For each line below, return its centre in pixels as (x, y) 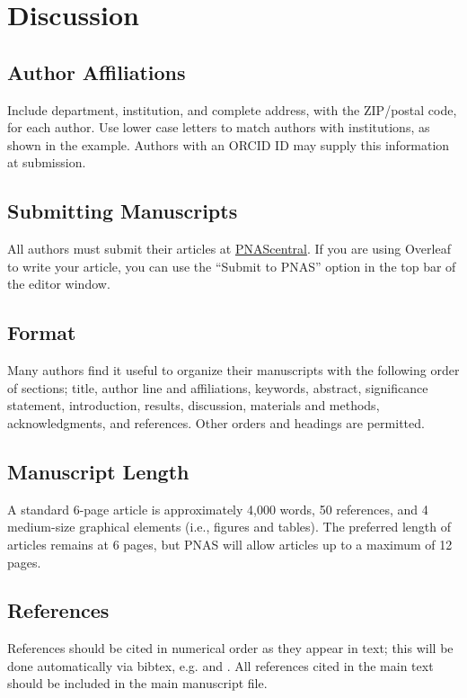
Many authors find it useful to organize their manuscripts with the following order (233, 370)
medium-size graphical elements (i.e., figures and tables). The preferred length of (229, 527)
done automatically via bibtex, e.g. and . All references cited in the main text (220, 665)
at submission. (47, 162)
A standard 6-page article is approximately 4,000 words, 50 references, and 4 (218, 509)
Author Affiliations (97, 72)
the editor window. (59, 284)
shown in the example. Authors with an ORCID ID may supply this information (229, 144)
